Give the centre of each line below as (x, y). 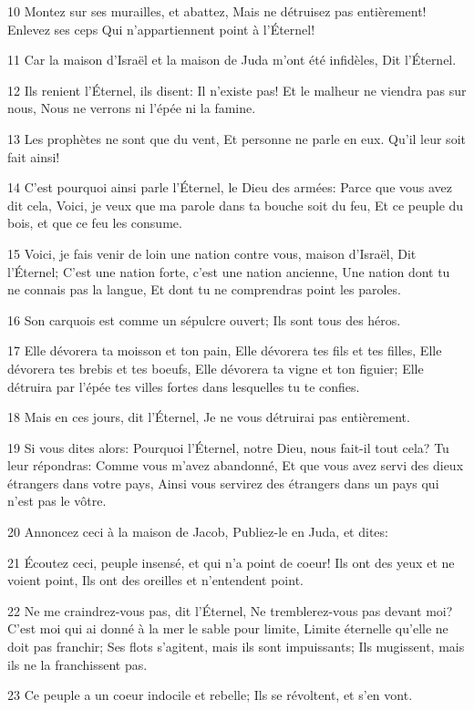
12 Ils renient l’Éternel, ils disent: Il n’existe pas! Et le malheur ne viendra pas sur (237, 90)
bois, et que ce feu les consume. (95, 223)
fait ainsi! (34, 156)
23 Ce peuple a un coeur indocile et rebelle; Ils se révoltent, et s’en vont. (210, 695)
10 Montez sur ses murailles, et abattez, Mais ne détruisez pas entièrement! (217, 11)
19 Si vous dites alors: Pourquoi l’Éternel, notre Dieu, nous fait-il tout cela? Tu (228, 447)
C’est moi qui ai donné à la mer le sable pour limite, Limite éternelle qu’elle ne (228, 628)
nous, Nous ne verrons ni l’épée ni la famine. (132, 108)
